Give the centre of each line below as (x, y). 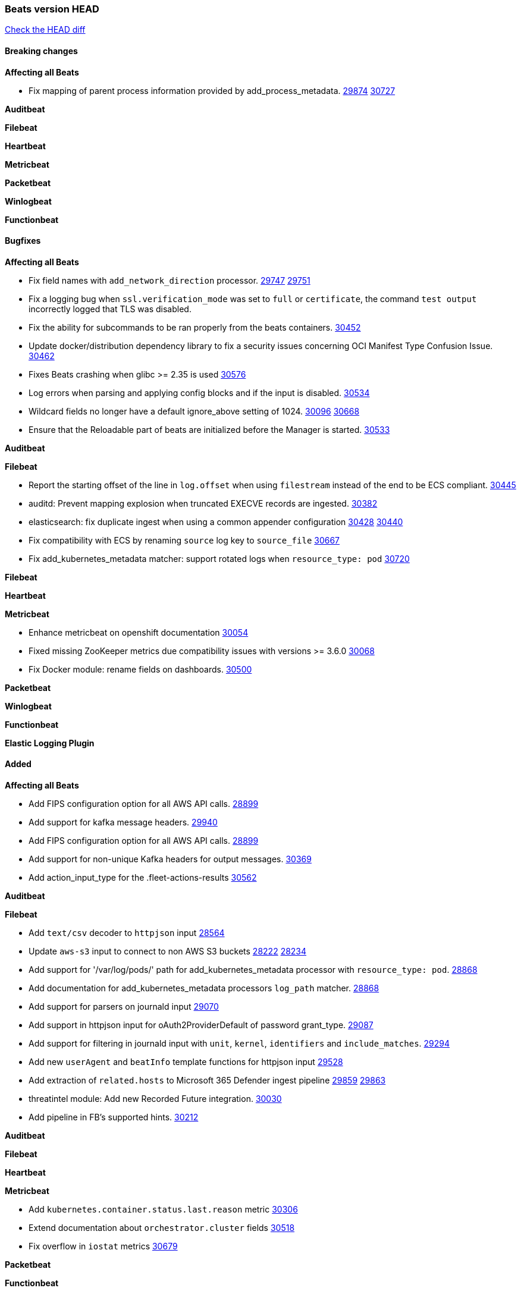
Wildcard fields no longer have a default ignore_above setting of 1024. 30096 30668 (194, 411)
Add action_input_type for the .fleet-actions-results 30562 (143, 878)
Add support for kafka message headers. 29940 (123, 822)
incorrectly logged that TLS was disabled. (110, 309)
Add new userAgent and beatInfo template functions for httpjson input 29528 (186, 1062)
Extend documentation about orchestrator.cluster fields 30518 (162, 1228)
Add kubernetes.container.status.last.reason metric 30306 (163, 1210)
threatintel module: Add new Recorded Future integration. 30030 (155, 1099)
